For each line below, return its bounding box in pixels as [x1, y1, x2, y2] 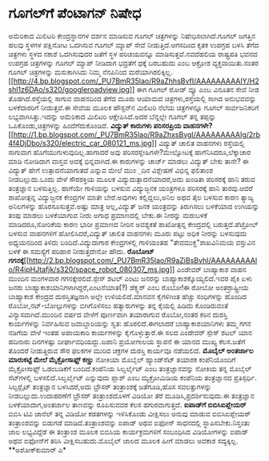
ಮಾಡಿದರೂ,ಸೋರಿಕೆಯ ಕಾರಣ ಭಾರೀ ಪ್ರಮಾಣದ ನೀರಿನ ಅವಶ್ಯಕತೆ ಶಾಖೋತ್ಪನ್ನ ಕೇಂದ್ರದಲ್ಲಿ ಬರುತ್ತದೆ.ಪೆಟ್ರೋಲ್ [8, 219, 259, 228]
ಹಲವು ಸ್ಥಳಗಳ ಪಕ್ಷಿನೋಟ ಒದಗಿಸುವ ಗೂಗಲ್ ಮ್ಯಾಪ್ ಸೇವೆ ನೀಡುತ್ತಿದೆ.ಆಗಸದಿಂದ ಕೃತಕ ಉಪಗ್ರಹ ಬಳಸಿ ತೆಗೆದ [8, 40, 259, 50]
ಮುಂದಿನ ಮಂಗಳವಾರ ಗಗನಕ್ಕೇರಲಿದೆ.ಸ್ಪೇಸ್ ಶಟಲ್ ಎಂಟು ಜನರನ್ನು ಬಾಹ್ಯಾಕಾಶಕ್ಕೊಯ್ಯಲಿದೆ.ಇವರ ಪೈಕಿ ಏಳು [8, 273, 252, 283]
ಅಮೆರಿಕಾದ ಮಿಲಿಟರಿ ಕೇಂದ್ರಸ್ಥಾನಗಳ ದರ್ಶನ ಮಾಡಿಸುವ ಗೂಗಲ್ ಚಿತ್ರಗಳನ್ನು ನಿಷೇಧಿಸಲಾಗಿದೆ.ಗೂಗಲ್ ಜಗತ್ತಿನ [8, 30, 256, 40]
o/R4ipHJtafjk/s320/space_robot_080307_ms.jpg [8, 265, 171, 274]
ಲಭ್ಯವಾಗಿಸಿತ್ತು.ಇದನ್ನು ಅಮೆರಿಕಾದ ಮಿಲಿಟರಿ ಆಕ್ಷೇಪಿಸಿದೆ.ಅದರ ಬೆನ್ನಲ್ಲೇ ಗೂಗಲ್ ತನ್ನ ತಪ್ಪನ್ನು [8, 111, 216, 121]
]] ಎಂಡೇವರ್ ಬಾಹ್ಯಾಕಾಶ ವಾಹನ [169, 265, 247, 274]
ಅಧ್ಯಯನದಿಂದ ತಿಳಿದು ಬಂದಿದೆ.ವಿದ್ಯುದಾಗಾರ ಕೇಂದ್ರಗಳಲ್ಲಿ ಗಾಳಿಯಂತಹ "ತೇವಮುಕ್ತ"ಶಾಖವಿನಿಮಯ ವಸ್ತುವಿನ [8, 237, 256, 247]
